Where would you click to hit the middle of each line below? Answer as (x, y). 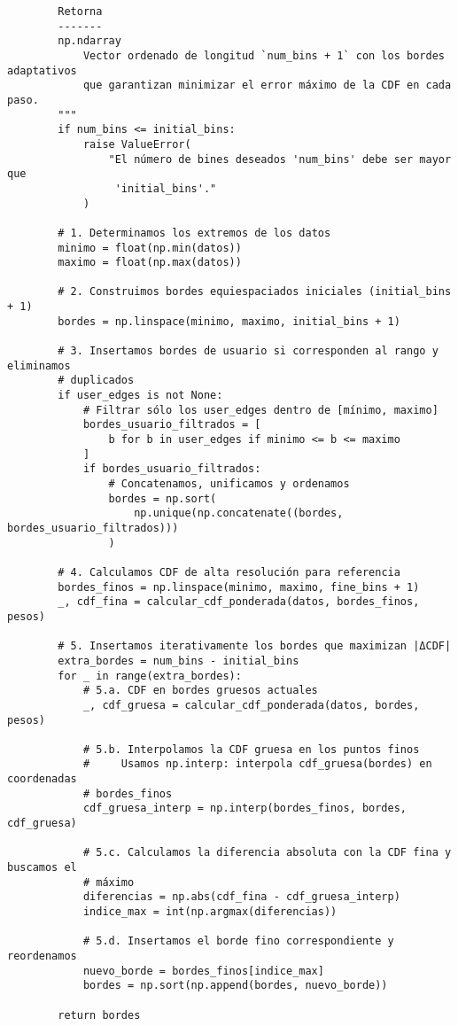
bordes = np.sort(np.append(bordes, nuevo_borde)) (235, 986)
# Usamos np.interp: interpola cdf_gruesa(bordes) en (257, 764)
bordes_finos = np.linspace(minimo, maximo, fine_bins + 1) (239, 587)
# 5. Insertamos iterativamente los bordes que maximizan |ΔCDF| (255, 646)
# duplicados (96, 381)
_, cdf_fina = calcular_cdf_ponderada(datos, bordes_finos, (239, 602)
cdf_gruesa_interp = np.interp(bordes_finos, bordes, (245, 808)
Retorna (80, 12)
